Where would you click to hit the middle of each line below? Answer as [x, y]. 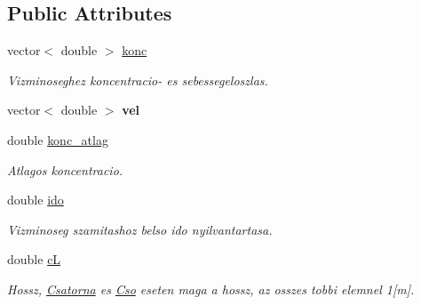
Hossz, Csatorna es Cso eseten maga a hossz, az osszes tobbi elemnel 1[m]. [211, 289]
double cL [34, 259]
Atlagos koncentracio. [65, 169]
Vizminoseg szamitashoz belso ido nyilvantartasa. [140, 229]
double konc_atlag [58, 139]
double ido [36, 200]
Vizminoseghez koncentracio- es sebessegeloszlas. [138, 80]
